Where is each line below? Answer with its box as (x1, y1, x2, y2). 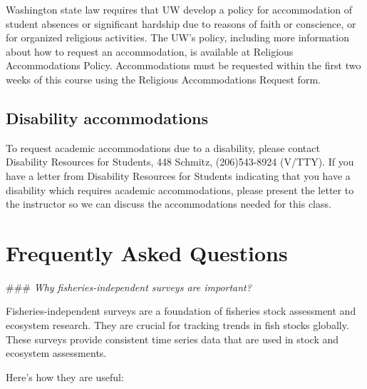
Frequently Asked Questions (6, 238, 288, 267)
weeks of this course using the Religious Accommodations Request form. (6, 71, 321, 86)
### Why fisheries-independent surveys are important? (6, 279, 252, 294)
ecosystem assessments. (6, 345, 107, 360)
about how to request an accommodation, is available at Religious (6, 44, 294, 59)
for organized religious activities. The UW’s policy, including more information (6, 30, 349, 45)
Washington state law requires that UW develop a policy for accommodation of (6, 2, 353, 16)
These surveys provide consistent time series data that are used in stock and (6, 331, 339, 346)
